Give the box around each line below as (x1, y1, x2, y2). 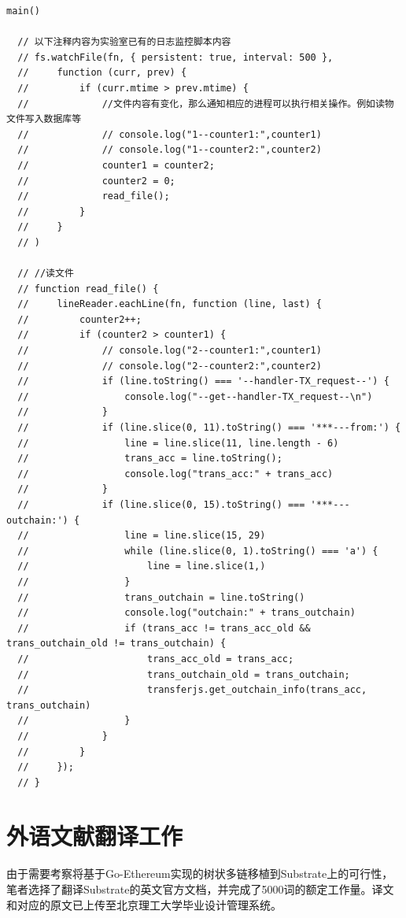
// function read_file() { (17, 283, 159, 294)
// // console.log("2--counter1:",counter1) (17, 345, 322, 357)
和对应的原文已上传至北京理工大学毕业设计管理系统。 (6, 896, 282, 912)
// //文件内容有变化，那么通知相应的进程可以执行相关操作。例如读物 (17, 98, 394, 109)
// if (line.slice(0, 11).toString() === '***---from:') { (17, 422, 401, 434)
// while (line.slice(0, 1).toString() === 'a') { (17, 545, 378, 557)
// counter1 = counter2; (17, 159, 215, 171)
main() (6, 6, 40, 17)
